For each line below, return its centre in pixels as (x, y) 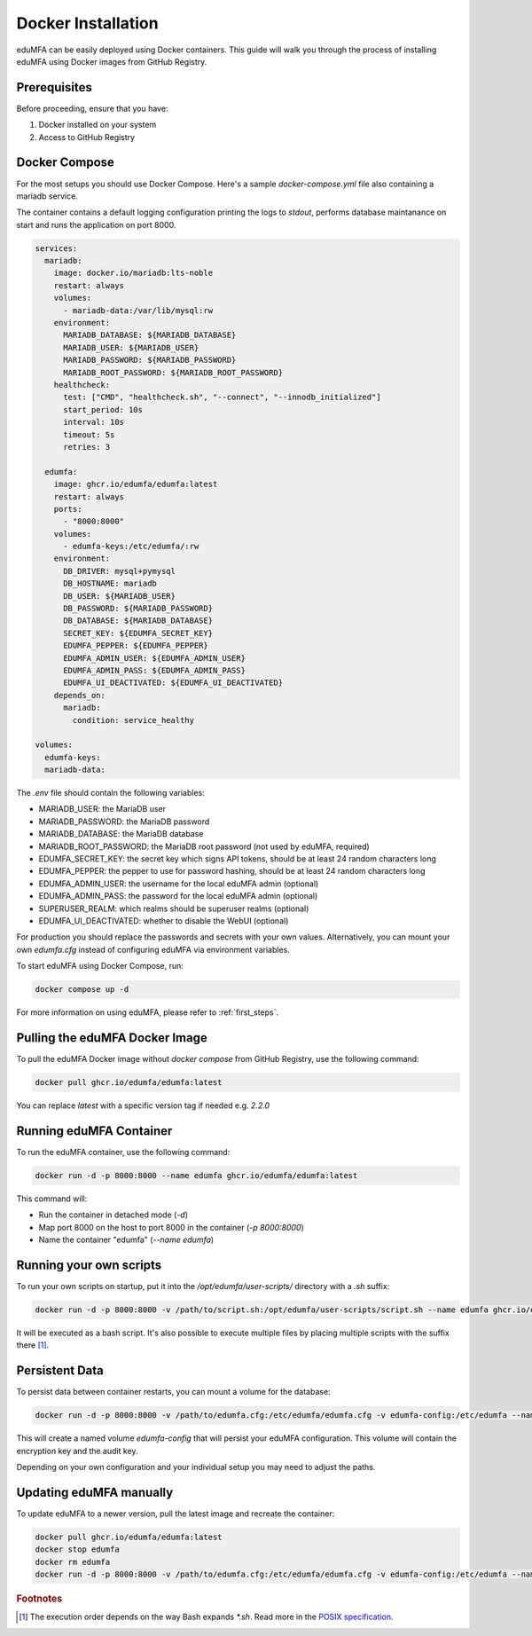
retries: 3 (87, 447)
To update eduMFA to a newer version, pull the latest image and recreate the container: (176, 1514)
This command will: (52, 1199)
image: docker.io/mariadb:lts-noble (133, 273)
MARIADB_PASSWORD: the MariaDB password (124, 822)
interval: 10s (94, 422)
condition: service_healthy (133, 720)
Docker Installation (87, 23)
